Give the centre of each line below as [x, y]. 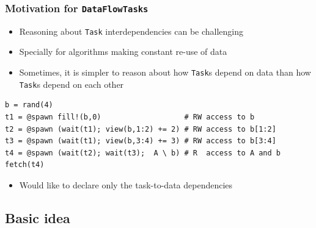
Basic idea [38, 217]
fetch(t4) [25, 165]
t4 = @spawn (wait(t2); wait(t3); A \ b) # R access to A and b [143, 153]
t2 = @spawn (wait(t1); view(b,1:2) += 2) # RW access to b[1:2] [141, 129]
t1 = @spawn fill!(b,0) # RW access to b [130, 117]
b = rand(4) [29, 105]
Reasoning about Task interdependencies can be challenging [131, 31]
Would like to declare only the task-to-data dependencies [126, 184]
